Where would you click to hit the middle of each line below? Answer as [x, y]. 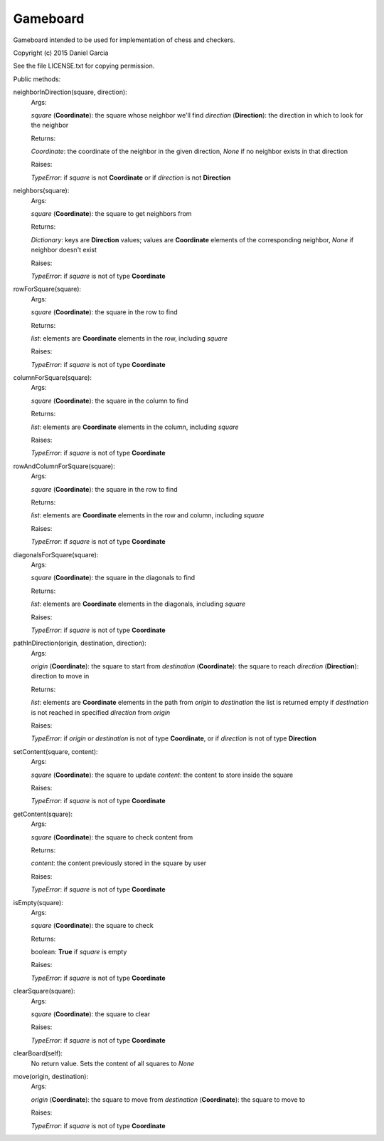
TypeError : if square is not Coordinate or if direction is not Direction [131, 177]
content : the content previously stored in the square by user [119, 863]
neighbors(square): [41, 191]
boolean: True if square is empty [79, 952]
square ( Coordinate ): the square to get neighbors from [111, 214]
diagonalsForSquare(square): [56, 554]
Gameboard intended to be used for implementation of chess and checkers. [124, 40]
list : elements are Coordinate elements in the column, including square [135, 427]
